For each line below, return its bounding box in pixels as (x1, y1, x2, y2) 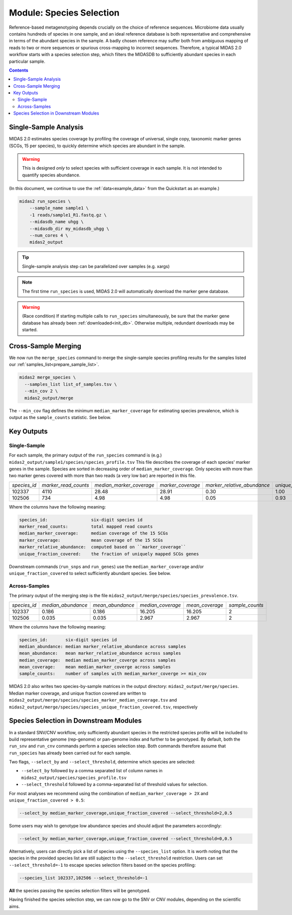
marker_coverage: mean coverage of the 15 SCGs (19, 537, 163, 543)
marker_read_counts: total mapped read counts (19, 524, 153, 530)
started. (22, 327, 38, 333)
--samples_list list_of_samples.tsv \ (24, 381, 117, 387)
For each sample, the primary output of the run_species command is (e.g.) (9, 452, 162, 458)
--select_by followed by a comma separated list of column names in (21, 768, 163, 774)
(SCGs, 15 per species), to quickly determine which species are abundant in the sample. (9, 143, 185, 149)
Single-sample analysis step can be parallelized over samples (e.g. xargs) (22, 263, 170, 269)
